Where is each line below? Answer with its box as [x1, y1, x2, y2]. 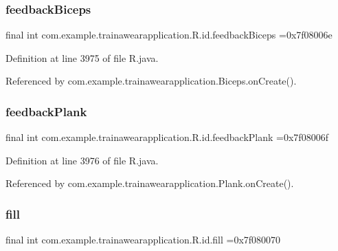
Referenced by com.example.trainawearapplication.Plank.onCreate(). [5, 176, 294, 190]
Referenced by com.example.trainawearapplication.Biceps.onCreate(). [5, 74, 297, 88]
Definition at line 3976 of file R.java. [5, 153, 159, 167]
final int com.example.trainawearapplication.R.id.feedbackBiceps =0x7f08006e [5, 28, 333, 42]
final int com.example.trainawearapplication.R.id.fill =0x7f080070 [5, 232, 281, 247]
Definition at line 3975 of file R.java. [5, 50, 159, 65]
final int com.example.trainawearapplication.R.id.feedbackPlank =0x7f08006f [5, 130, 328, 144]
